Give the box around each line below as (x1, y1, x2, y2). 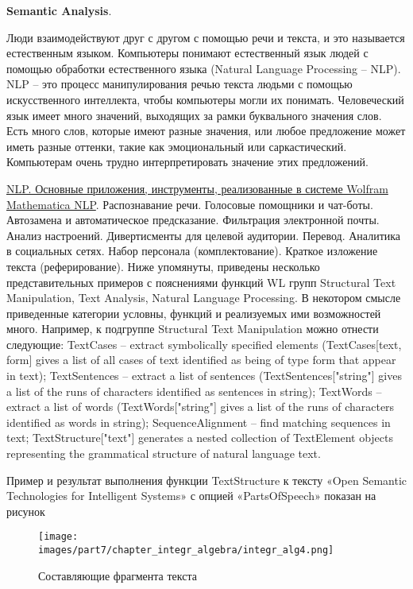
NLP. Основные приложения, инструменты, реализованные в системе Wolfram (6, 180, 388, 196)
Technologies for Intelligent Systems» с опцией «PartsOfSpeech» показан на (6, 487, 376, 504)
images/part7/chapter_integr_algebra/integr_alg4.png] (38, 544, 334, 556)
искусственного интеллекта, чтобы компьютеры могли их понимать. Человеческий (6, 91, 404, 107)
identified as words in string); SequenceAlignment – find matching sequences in (6, 413, 391, 430)
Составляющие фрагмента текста (38, 567, 197, 583)
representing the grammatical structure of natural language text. (6, 445, 321, 462)
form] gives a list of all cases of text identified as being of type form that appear (6, 351, 396, 368)
